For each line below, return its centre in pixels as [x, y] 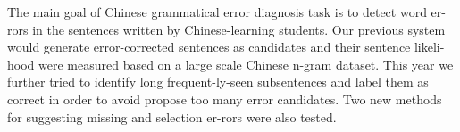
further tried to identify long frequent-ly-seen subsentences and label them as [218, 82]
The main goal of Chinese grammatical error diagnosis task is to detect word [217, 12]
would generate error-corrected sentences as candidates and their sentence [209, 47]
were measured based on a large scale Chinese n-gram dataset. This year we [246, 64]
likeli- [429, 47]
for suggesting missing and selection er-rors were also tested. [172, 116]
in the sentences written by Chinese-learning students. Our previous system [239, 29]
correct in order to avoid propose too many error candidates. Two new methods [225, 99]
